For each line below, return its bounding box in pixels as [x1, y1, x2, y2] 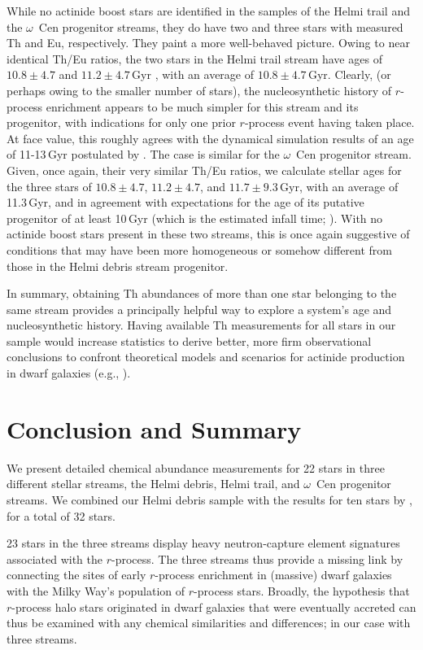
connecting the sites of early [7, 566, 146, 583]
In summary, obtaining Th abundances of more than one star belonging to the [7, 285, 397, 302]
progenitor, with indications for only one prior [7, 114, 236, 131]
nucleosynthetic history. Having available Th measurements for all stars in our [7, 316, 396, 334]
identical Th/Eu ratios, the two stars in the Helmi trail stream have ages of [7, 50, 382, 67]
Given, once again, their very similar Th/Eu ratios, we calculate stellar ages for [7, 161, 402, 178]
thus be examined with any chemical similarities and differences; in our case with [7, 614, 411, 631]
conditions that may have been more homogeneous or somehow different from [7, 241, 393, 258]
